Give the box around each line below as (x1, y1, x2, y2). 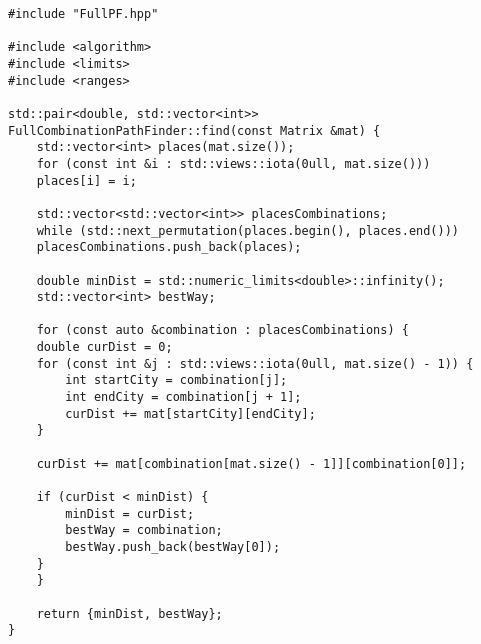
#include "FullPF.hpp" (8, 7, 159, 21)
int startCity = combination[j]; (65, 373, 288, 388)
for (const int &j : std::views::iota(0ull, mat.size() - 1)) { (36, 356, 474, 371)
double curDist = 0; (36, 340, 173, 355)
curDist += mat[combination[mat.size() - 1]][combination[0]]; (36, 456, 467, 471)
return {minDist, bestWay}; (36, 606, 223, 621)
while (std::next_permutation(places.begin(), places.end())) (36, 223, 460, 238)
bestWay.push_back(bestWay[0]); (65, 540, 281, 554)
